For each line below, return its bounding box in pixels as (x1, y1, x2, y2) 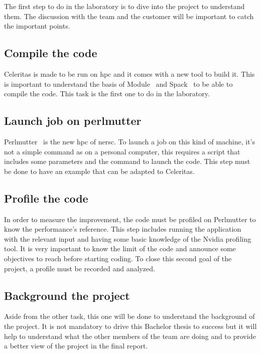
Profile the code (4, 190, 88, 206)
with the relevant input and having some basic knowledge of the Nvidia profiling (4, 233, 251, 244)
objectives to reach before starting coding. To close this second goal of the (4, 253, 232, 263)
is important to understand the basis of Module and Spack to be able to (4, 78, 233, 89)
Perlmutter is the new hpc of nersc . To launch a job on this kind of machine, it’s (4, 136, 255, 146)
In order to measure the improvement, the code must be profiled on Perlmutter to (4, 214, 256, 224)
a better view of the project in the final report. (4, 340, 148, 351)
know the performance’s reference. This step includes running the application (4, 224, 241, 234)
